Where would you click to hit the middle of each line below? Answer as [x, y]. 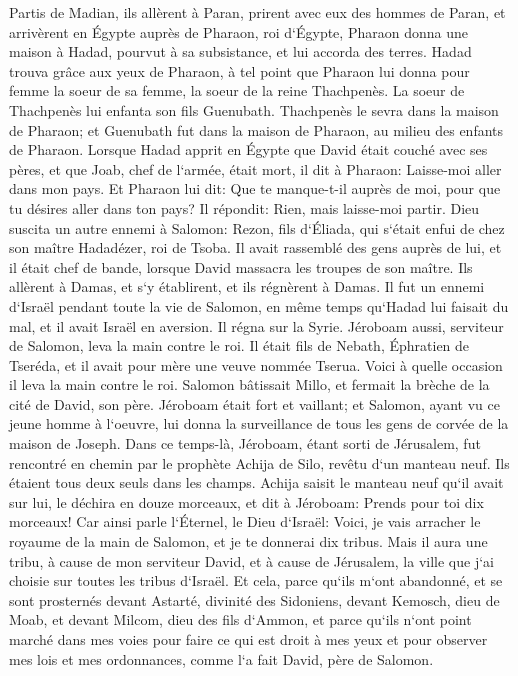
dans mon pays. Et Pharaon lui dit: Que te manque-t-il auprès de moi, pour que [255, 188]
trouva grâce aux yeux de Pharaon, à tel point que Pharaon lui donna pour [239, 70]
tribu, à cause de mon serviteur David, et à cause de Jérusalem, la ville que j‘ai [251, 560]
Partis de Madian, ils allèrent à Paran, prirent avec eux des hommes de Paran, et [257, 12]
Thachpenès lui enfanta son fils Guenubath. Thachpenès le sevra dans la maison [254, 109]
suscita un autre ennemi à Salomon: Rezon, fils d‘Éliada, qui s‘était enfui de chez [257, 227]
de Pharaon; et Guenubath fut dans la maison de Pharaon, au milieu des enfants [256, 129]
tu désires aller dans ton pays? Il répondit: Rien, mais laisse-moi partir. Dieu [244, 207]
